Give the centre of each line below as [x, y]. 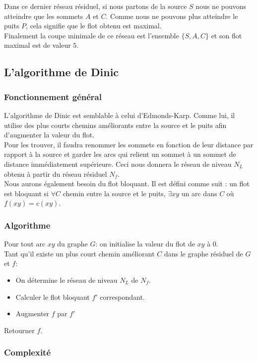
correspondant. [122, 297]
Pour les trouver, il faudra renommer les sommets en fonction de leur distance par [129, 144]
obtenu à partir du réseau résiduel [56, 174]
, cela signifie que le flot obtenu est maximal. [94, 26]
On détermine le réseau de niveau [66, 280]
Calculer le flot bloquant [53, 297]
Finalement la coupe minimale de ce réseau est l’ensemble [92, 35]
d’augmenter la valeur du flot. [49, 135]
